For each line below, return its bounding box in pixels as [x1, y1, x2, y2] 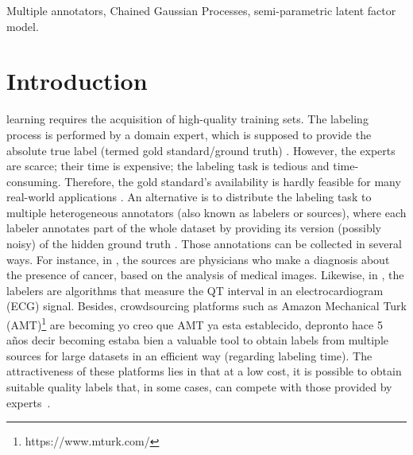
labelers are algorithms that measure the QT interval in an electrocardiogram [6, 282, 384, 298]
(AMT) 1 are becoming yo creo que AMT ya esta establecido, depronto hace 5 [6, 314, 383, 332]
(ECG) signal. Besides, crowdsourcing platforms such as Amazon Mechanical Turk [6, 297, 407, 314]
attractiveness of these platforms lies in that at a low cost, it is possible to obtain [6, 363, 402, 379]
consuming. [6, 173, 61, 189]
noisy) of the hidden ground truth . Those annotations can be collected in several [6, 235, 402, 252]
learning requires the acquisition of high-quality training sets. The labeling [6, 111, 369, 127]
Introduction [6, 64, 148, 97]
